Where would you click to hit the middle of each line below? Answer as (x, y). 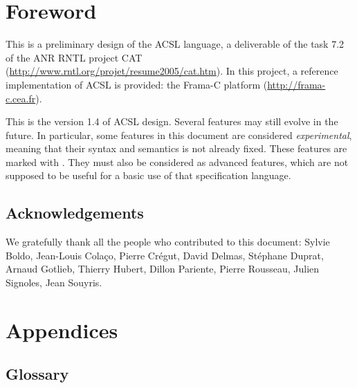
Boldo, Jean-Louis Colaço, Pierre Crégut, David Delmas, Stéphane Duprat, (165, 255)
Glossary (37, 374)
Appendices (62, 330)
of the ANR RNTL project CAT (74, 57)
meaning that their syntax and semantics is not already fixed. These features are (176, 148)
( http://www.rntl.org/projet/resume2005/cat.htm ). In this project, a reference (172, 71)
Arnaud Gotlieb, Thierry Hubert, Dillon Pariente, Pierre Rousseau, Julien (163, 269)
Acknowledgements (75, 213)
